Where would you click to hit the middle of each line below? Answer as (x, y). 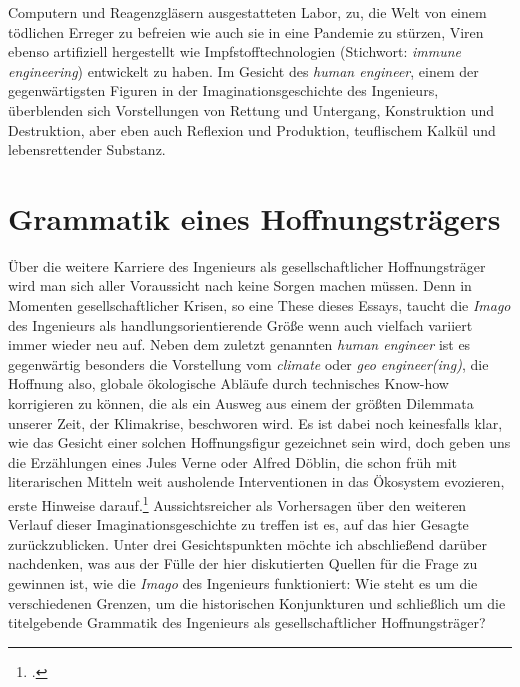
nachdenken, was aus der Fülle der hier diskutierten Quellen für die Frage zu (243, 563)
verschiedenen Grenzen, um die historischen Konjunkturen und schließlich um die (257, 602)
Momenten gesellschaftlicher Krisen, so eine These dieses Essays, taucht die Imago (259, 305)
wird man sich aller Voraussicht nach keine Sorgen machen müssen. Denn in (240, 285)
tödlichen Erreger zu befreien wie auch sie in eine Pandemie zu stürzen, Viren (246, 31)
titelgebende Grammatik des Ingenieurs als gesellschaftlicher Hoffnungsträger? (247, 622)
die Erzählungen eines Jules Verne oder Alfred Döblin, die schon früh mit (233, 461)
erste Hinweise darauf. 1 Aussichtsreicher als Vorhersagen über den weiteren (237, 503)
